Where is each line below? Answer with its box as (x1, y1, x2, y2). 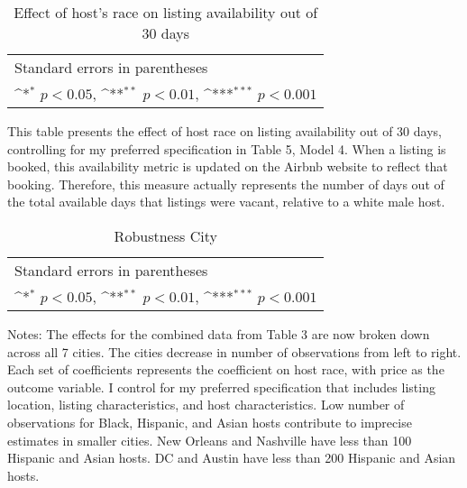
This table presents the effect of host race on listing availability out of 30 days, (7, 122, 442, 140)
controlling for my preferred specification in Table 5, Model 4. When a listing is (7, 139, 446, 158)
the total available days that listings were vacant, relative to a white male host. (7, 192, 445, 211)
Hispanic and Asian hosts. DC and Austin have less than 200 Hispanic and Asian (7, 448, 456, 467)
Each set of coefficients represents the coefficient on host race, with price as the (7, 360, 444, 379)
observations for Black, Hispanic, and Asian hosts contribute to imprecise (7, 412, 412, 431)
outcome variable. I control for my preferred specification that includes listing (7, 377, 435, 396)
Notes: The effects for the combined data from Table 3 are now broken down (7, 324, 430, 343)
